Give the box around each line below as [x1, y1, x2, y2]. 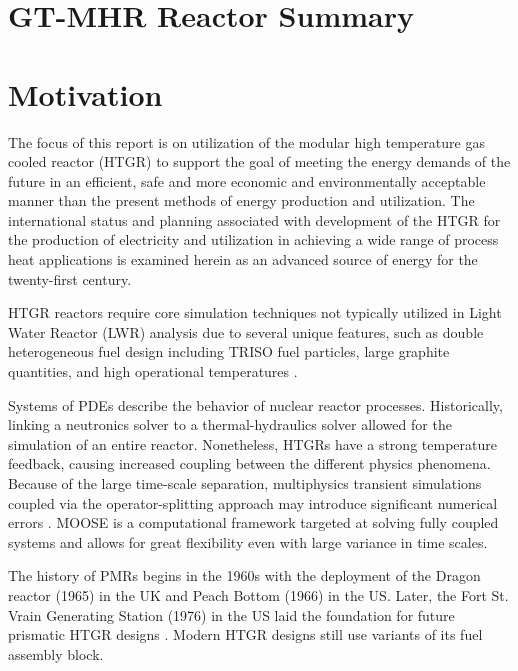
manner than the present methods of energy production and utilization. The [8, 190, 475, 211]
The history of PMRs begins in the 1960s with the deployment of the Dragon [8, 565, 481, 586]
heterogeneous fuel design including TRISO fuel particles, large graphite [8, 341, 450, 362]
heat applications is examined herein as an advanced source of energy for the [8, 249, 478, 270]
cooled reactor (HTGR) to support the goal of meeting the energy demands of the [8, 151, 511, 172]
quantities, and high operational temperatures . [8, 361, 298, 382]
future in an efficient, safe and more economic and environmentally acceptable [8, 170, 486, 191]
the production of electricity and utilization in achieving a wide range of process [8, 229, 499, 250]
